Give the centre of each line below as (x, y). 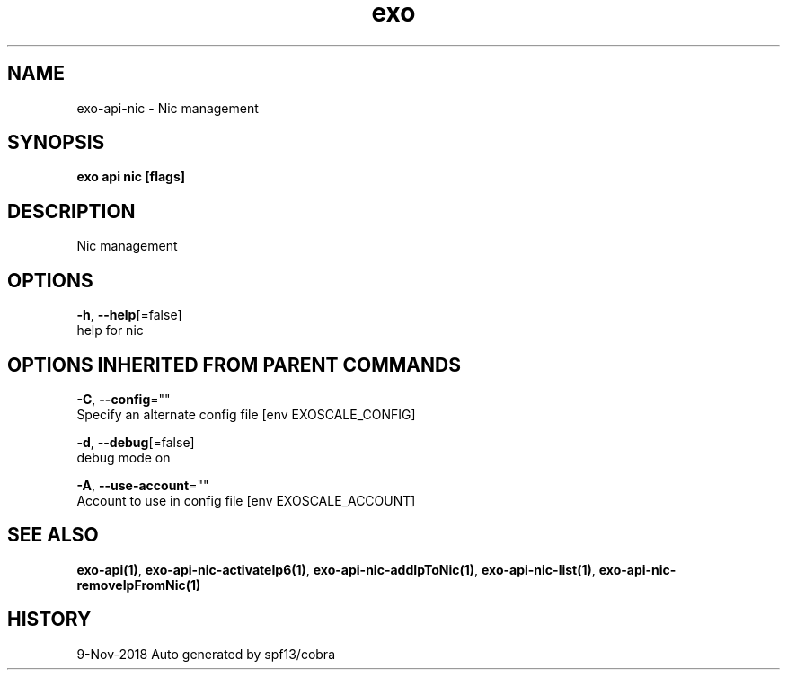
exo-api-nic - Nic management (168, 108)
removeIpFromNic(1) (139, 585)
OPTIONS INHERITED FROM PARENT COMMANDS (234, 365)
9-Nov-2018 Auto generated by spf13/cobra (206, 654)
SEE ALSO (53, 535)
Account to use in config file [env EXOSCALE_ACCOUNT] (246, 500)
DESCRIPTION (71, 211)
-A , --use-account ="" (143, 485)
